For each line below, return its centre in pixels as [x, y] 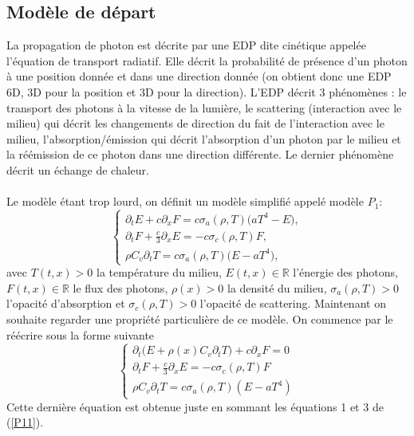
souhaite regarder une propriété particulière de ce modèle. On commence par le [200, 318]
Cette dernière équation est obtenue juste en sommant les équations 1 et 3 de [195, 406]
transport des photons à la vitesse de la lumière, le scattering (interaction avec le [204, 107]
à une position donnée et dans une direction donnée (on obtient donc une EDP [199, 76]
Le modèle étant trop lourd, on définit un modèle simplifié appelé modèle [185, 201]
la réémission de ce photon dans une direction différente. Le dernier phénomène [200, 154]
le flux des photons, [120, 287]
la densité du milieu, [277, 287]
